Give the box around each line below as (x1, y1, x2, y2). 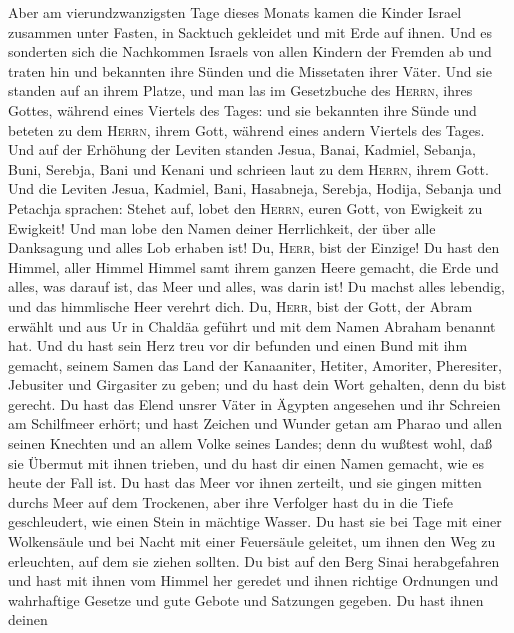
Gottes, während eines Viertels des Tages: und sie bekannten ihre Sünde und (8, 99, 477, 120)
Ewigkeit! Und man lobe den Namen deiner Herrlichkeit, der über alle (8, 217, 436, 238)
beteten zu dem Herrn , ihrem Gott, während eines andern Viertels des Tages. (8, 119, 485, 140)
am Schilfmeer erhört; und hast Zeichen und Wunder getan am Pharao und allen (8, 413, 503, 434)
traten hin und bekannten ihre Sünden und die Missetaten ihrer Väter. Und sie (8, 60, 492, 81)
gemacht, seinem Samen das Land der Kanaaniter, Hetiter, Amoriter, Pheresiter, (8, 354, 502, 375)
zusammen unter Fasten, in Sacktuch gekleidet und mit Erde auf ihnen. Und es (8, 21, 493, 42)
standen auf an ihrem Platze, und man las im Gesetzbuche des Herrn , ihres (8, 80, 473, 101)
